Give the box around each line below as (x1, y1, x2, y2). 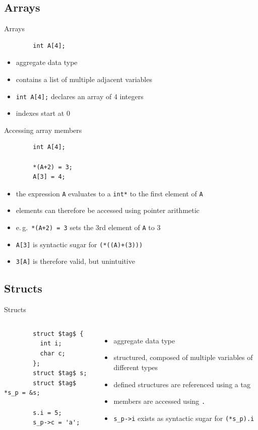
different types (113, 362, 158, 372)
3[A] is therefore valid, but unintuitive (16, 256, 135, 266)
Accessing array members (4, 124, 82, 135)
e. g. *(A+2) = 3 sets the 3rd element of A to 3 (16, 222, 161, 233)
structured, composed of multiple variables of (113, 352, 253, 363)
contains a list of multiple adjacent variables (16, 74, 152, 84)
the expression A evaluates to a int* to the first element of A (16, 188, 203, 198)
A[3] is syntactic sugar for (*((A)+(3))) (16, 239, 143, 249)
